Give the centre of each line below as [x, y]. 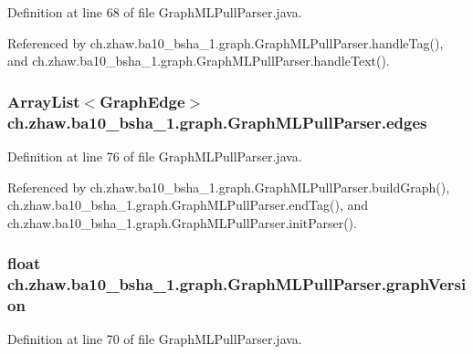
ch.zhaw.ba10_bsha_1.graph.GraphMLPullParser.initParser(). [182, 222]
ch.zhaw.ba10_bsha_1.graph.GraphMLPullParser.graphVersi [237, 284]
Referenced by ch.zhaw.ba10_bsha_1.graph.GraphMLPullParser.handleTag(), [226, 42]
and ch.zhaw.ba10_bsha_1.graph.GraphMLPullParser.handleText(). [199, 61]
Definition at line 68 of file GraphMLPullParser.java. [155, 12]
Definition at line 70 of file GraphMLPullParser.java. [155, 339]
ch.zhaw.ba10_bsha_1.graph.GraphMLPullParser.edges [217, 122]
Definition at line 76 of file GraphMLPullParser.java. [155, 156]
